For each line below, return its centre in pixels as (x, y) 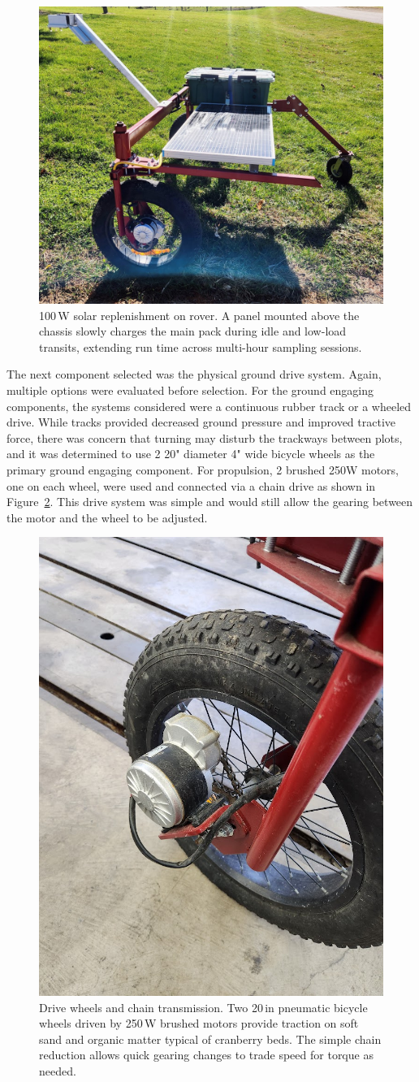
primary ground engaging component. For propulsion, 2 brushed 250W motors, (203, 469)
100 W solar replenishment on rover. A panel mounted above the (199, 315)
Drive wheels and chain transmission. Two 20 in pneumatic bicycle (203, 1007)
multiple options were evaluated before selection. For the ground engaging (190, 390)
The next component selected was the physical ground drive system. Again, (194, 374)
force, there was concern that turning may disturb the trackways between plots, (205, 437)
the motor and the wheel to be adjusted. (107, 517)
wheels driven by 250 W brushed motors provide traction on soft (199, 1023)
